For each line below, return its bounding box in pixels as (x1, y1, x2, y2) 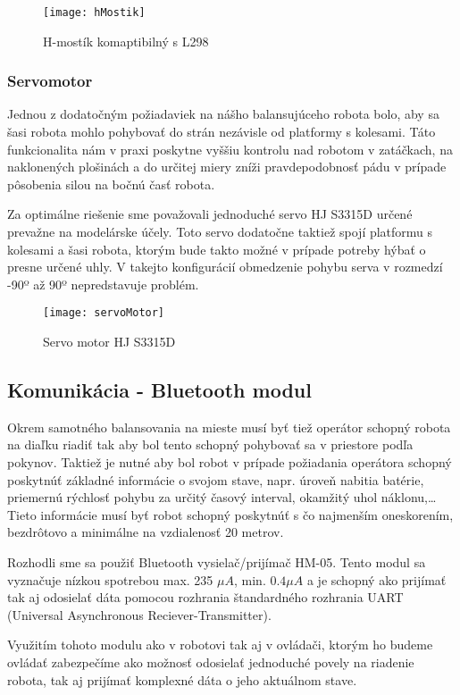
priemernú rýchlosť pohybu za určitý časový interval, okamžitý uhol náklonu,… (7, 488, 437, 507)
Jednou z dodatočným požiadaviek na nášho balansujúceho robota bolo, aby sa (7, 105, 439, 123)
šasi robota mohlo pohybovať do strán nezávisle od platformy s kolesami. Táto (7, 122, 436, 141)
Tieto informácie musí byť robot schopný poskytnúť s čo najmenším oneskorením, (7, 505, 454, 523)
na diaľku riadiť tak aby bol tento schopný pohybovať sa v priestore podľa (7, 435, 414, 454)
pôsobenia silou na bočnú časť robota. (7, 174, 215, 193)
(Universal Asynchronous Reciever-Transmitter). (7, 605, 272, 624)
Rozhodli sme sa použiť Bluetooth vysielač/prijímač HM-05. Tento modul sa (7, 553, 426, 572)
